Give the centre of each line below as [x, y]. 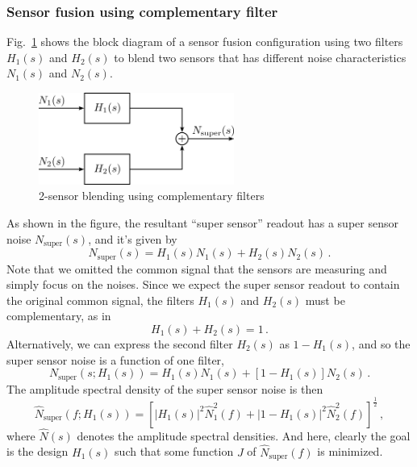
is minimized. [350, 451]
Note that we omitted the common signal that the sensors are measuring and [197, 268]
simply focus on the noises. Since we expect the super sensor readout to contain [203, 284]
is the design [38, 451]
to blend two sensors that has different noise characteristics [260, 57]
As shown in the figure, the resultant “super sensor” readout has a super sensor [202, 223]
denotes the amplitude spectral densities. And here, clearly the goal [244, 435]
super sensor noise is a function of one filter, [116, 359]
